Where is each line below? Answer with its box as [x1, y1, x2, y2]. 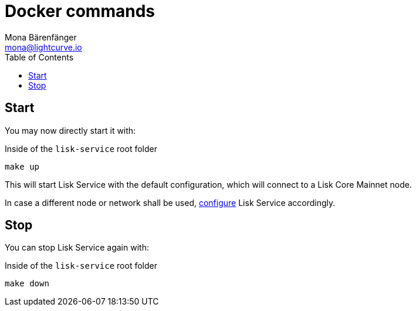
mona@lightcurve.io [5, 42, 82, 52]
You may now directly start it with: [5, 125, 136, 136]
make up [5, 161, 40, 171]
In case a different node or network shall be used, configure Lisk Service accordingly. [5, 197, 336, 208]
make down [5, 279, 49, 289]
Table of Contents [5, 52, 74, 62]
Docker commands [5, 1, 155, 21]
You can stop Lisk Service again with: [5, 242, 149, 253]
